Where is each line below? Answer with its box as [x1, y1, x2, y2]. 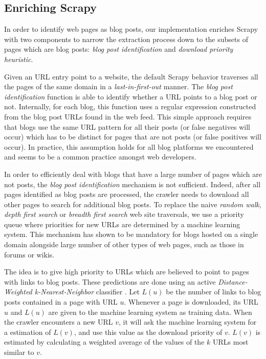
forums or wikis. [4, 249, 55, 260]
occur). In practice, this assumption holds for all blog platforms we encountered [4, 141, 254, 152]
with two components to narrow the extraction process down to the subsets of [4, 33, 248, 44]
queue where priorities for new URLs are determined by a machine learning [4, 218, 240, 229]
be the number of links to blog [166, 286, 261, 297]
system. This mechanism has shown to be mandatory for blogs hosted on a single [4, 229, 258, 240]
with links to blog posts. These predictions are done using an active [4, 276, 216, 287]
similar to [4, 347, 34, 357]
